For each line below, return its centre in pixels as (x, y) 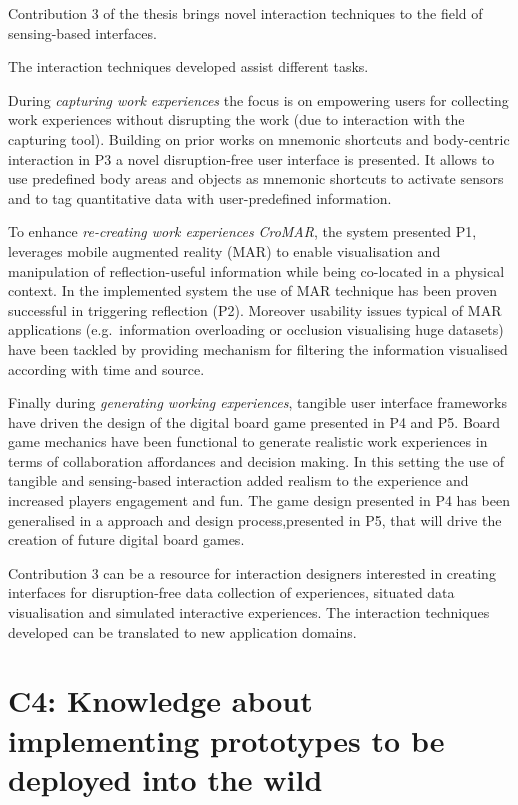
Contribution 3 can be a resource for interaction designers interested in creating (252, 572)
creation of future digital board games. (126, 539)
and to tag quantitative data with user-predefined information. (200, 197)
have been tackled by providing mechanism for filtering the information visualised (258, 348)
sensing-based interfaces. (82, 32)
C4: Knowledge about (160, 700)
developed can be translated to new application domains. (182, 631)
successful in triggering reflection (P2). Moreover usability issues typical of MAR (255, 309)
